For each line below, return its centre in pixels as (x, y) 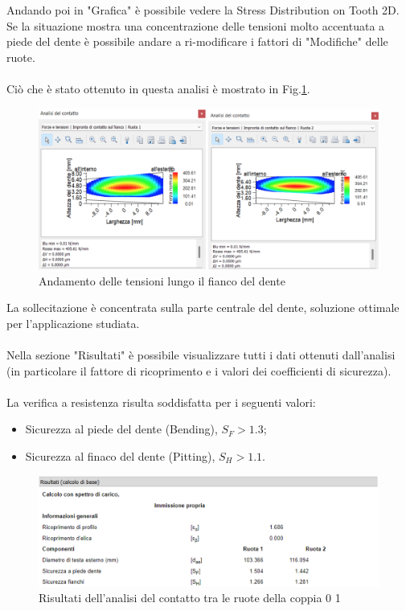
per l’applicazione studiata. (73, 323)
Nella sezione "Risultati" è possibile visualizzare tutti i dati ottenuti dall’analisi (201, 354)
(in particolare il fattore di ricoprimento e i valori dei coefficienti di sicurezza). (199, 370)
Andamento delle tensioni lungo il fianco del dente (162, 280)
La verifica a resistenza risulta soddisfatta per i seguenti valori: (161, 402)
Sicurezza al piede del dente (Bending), (121, 429)
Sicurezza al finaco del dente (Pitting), (120, 455)
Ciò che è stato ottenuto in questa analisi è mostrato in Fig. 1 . (158, 88)
